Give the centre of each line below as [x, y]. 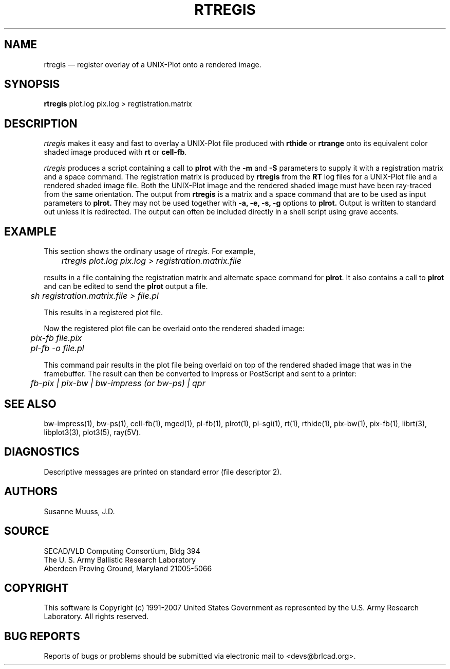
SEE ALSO [30, 404]
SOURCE [27, 531]
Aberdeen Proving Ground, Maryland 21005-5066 [128, 568]
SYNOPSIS [32, 84]
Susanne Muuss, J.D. [79, 511]
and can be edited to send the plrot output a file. [126, 286]
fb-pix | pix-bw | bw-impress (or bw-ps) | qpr [118, 383]
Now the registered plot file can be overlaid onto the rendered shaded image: [174, 329]
